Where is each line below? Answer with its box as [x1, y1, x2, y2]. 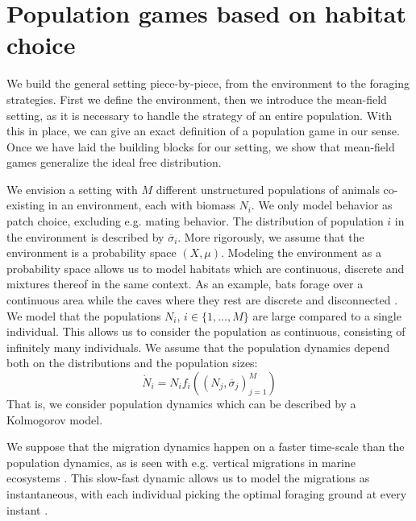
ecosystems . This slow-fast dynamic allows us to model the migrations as [6, 469, 370, 486]
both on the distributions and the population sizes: [6, 354, 258, 371]
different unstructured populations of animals [156, 180, 380, 197]
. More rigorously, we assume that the [177, 228, 364, 245]
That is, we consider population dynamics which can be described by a [6, 395, 356, 411]
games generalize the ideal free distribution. [6, 154, 222, 171]
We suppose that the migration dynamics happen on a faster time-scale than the [6, 438, 405, 455]
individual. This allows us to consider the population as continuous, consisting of [6, 323, 406, 340]
